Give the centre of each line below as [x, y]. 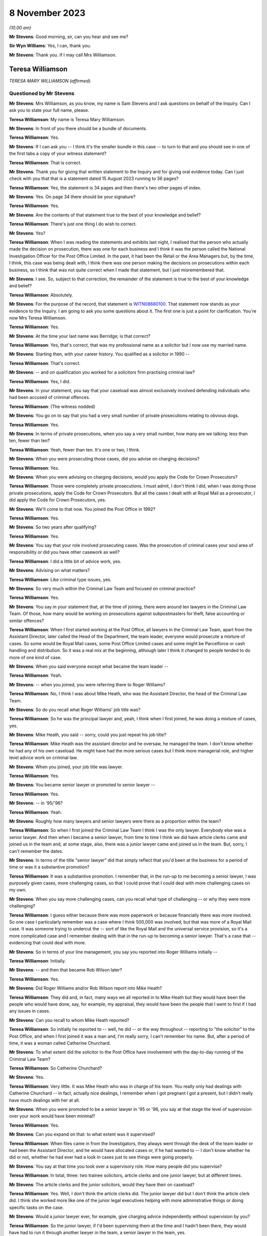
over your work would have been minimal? [52, 1116]
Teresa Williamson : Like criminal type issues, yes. [60, 579]
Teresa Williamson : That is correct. [45, 163]
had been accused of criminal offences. [50, 397]
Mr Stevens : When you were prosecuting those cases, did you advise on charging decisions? [104, 459]
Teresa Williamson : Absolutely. [41, 295]
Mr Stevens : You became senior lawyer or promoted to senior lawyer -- [82, 785]
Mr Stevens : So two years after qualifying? [53, 527]
